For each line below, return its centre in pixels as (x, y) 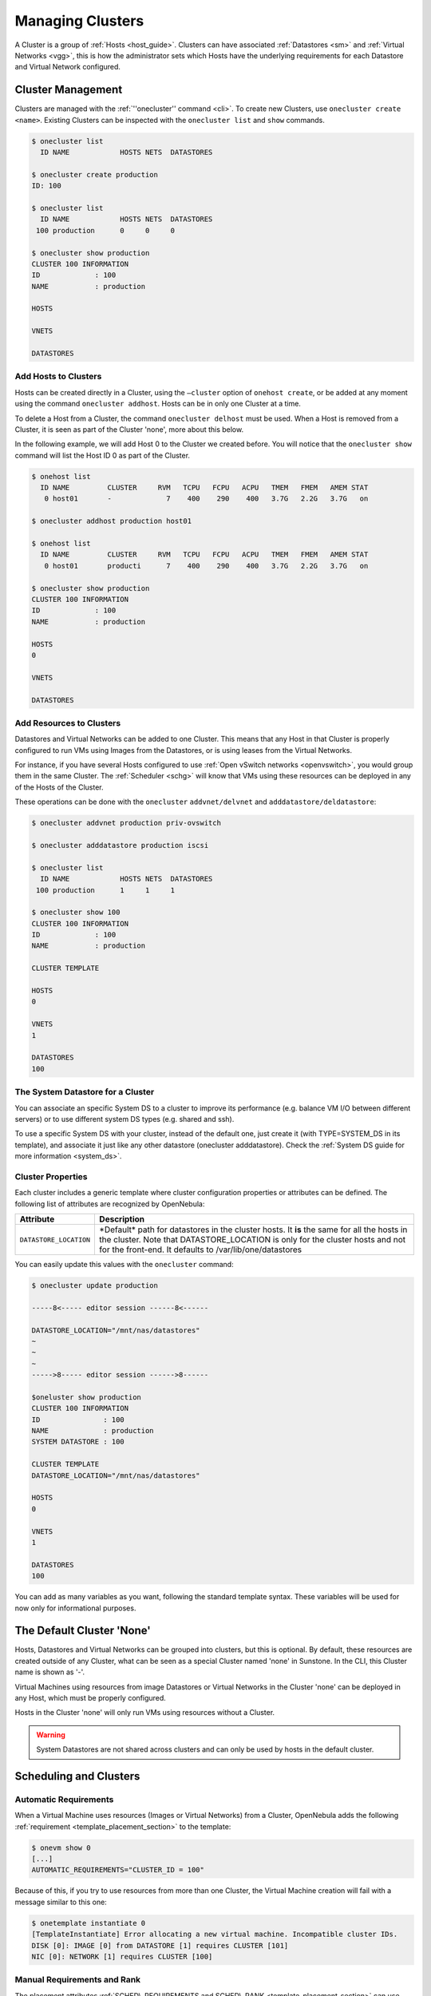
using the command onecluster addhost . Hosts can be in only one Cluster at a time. (158, 404)
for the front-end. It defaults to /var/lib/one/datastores (201, 1249)
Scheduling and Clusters (77, 1776)
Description (122, 1219)
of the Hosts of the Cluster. (59, 787)
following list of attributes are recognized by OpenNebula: (110, 1204)
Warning (51, 1735)
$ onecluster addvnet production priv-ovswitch (126, 823)
